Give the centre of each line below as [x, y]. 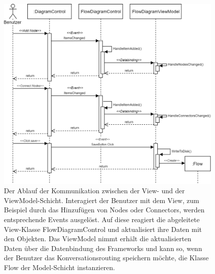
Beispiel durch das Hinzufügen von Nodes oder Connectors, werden [104, 210]
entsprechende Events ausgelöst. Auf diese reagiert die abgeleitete [102, 219]
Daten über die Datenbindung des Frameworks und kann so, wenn [103, 248]
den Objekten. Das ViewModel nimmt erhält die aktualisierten [98, 239]
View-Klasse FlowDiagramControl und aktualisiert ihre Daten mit [103, 229]
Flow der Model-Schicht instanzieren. [60, 267]
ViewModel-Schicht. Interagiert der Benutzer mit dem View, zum [102, 200]
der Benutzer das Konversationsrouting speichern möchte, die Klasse [106, 258]
